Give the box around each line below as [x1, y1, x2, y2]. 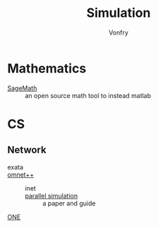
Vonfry [108, 28, 129, 37]
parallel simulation [25, 191, 78, 200]
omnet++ [7, 170, 34, 179]
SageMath [7, 83, 37, 92]
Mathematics [7, 60, 87, 76]
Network [7, 144, 47, 156]
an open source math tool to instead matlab [25, 91, 152, 100]
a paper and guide [42, 199, 96, 208]
